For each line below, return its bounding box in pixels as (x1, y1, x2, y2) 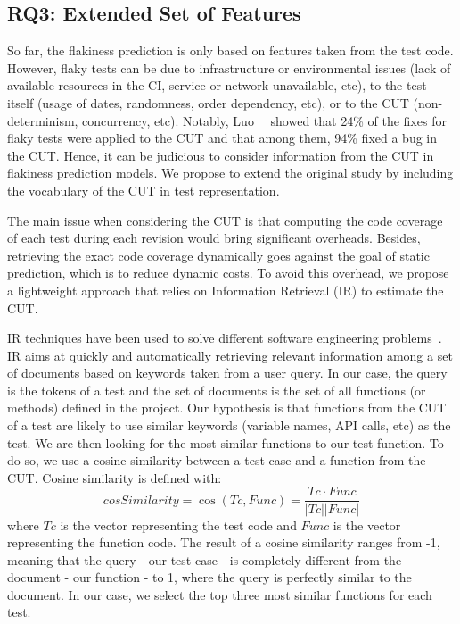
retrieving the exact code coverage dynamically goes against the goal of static (7, 245, 430, 264)
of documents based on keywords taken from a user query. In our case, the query (7, 363, 448, 382)
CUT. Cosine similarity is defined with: (7, 468, 222, 487)
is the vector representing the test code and (60, 515, 297, 534)
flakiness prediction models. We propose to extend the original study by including (7, 163, 454, 182)
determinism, (7, 111, 78, 129)
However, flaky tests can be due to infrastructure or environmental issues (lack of (7, 58, 451, 77)
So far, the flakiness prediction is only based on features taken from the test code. (7, 41, 454, 60)
